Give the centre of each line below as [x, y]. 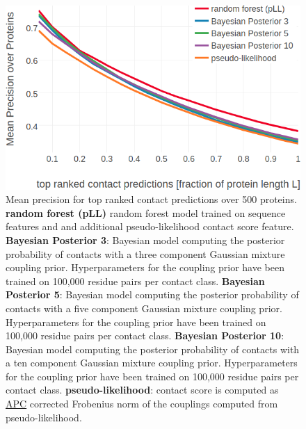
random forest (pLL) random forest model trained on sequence [146, 212]
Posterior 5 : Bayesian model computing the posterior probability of [152, 294]
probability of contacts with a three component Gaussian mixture [145, 253]
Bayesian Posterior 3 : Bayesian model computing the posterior [145, 240]
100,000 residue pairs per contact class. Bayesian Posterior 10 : [145, 335]
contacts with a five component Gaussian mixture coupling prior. [144, 308]
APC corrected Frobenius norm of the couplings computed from [142, 404]
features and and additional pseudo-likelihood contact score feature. [150, 226]
